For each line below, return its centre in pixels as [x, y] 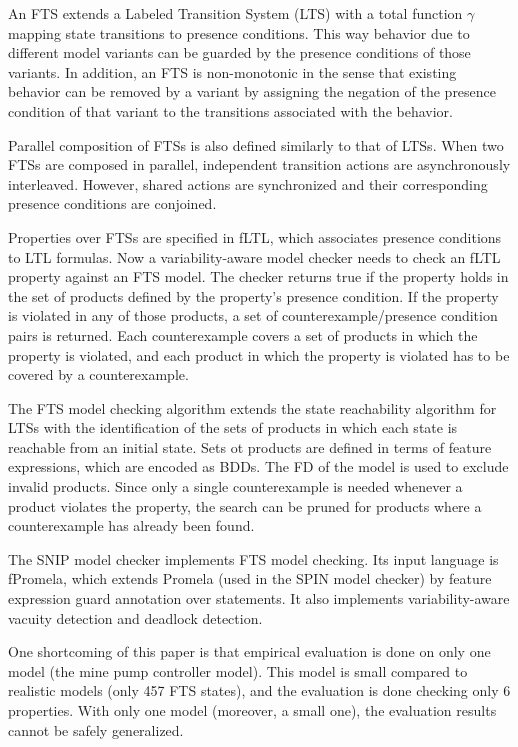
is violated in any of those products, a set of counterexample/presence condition [253, 315]
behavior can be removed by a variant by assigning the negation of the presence [252, 91]
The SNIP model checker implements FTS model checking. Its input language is [253, 558]
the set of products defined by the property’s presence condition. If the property [253, 295]
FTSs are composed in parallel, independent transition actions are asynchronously [259, 164]
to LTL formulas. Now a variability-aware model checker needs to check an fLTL [254, 256]
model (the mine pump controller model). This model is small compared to [238, 670]
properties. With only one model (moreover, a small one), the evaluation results [252, 710]
